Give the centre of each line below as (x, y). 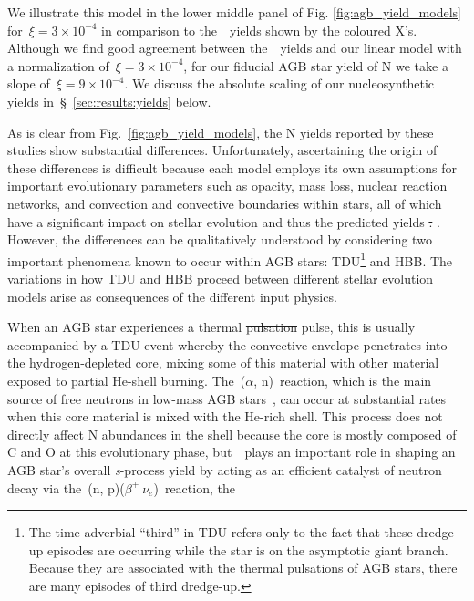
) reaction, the (194, 487)
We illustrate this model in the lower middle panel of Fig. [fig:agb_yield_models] (234, 12)
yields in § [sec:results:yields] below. (109, 101)
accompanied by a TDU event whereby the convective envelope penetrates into (227, 344)
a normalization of (58, 65)
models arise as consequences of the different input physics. (172, 296)
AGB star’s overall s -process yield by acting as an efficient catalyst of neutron (225, 469)
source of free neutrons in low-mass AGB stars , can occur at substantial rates (227, 398)
